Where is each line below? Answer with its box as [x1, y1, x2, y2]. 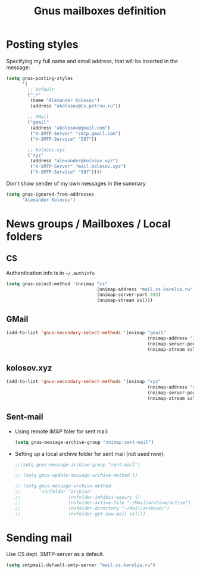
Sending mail [6, 531, 73, 544]
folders [6, 230, 43, 243]
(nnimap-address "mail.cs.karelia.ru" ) [96, 286, 196, 292]
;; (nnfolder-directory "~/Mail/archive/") [14, 505, 170, 511]
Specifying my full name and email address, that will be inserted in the [6, 57, 179, 64]
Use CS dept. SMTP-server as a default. [6, 551, 105, 558]
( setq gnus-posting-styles [6, 75, 73, 81]
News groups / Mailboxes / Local [6, 217, 171, 230]
